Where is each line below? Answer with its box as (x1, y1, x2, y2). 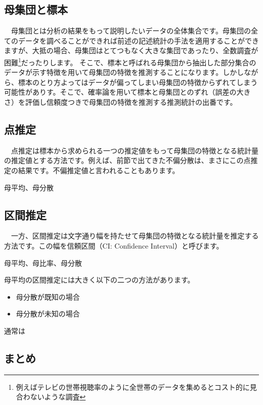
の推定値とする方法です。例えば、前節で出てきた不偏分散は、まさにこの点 (4, 155, 251, 166)
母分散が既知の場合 (16, 291, 80, 302)
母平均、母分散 (4, 182, 54, 192)
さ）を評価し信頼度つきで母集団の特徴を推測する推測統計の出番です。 (4, 97, 237, 107)
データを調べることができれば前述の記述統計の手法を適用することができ (18, 35, 259, 46)
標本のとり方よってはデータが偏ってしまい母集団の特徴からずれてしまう (18, 76, 258, 87)
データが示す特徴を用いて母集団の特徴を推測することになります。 (4, 67, 223, 77)
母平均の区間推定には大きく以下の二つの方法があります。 (4, 274, 195, 285)
